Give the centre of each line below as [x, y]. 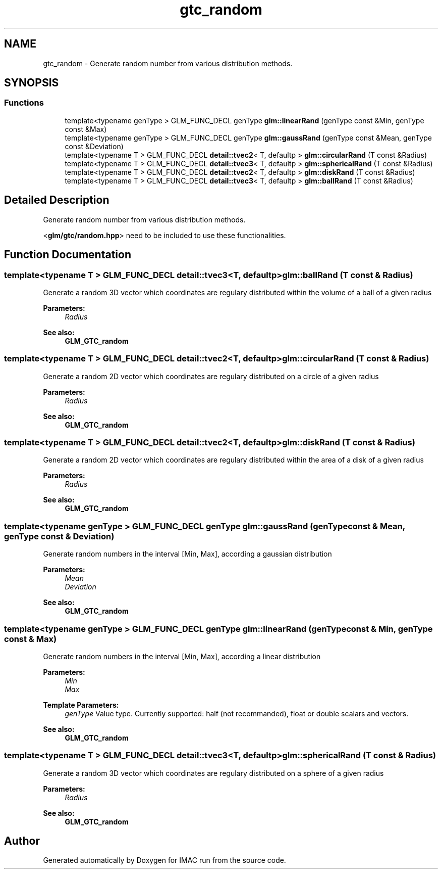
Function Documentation [68, 255]
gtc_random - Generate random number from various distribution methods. [168, 63]
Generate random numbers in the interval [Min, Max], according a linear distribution [182, 656]
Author [22, 841]
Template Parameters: [81, 705]
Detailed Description [57, 200]
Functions [24, 103]
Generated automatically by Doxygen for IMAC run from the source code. [164, 860]
